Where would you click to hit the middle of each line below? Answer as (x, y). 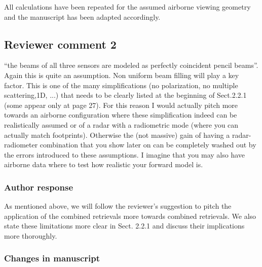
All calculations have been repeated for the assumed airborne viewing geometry (127, 7)
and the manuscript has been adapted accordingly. (82, 16)
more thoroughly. (31, 235)
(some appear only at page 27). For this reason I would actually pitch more (121, 105)
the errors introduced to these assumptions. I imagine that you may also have (125, 154)
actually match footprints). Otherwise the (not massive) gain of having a (117, 135)
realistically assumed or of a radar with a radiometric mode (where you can (121, 124)
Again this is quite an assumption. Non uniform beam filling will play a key (122, 75)
